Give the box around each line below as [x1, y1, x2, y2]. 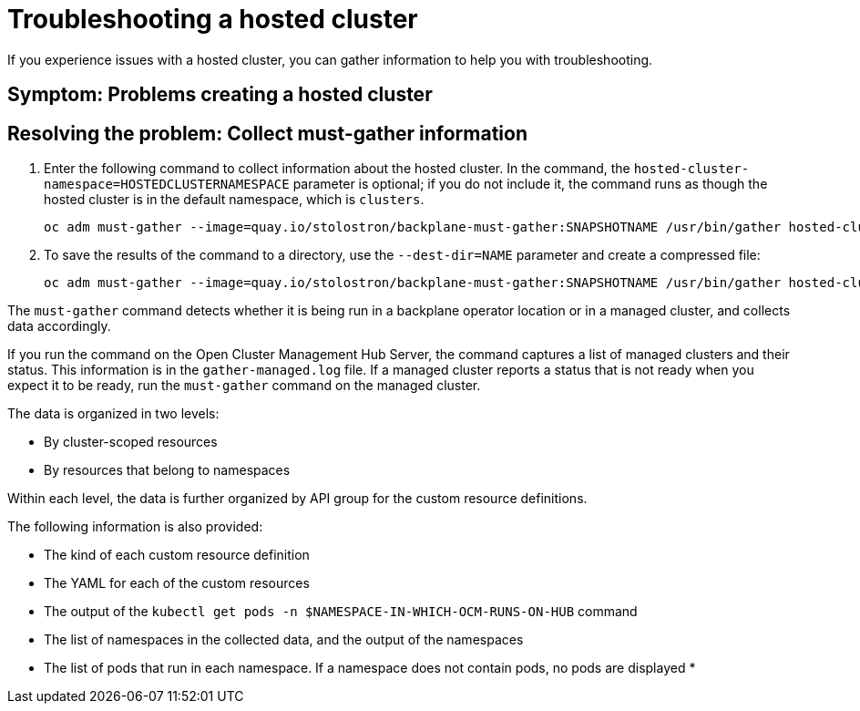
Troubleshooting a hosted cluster [7, 4, 418, 35]
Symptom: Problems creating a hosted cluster [7, 83, 433, 107]
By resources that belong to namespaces [44, 462, 291, 479]
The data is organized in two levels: [7, 406, 220, 422]
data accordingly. [7, 318, 111, 335]
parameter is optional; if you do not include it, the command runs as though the [292, 176, 768, 192]
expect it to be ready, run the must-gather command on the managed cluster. [7, 377, 481, 394]
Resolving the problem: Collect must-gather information [7, 121, 527, 145]
